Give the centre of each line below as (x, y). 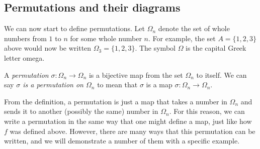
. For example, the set (182, 38)
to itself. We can (222, 74)
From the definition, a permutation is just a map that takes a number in (116, 101)
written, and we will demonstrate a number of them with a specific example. (122, 141)
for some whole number (106, 38)
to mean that (117, 85)
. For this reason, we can (207, 111)
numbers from (25, 38)
